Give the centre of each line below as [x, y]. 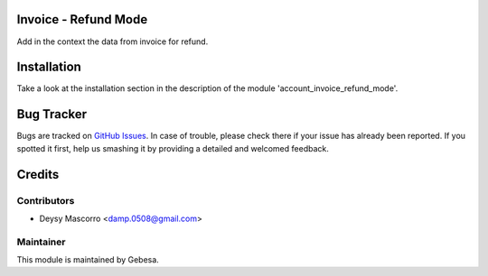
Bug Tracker [52, 114]
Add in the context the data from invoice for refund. [113, 41]
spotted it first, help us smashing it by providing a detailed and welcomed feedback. [173, 148]
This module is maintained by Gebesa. [88, 260]
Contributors [46, 200]
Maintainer [41, 242]
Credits [38, 175]
